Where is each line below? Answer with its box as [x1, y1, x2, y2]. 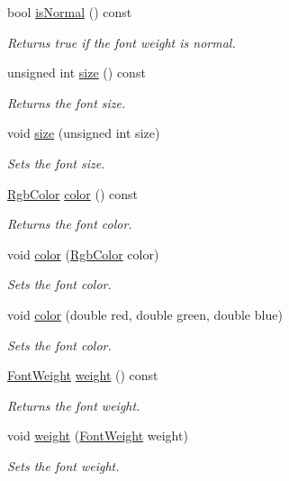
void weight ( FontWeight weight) [7, 426, 188, 445]
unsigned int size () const [7, 63, 146, 82]
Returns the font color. [7, 214, 132, 233]
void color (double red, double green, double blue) [7, 304, 283, 323]
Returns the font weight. [7, 395, 140, 414]
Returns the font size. [7, 93, 126, 112]
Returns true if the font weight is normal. [7, 32, 236, 51]
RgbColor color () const [7, 184, 139, 203]
